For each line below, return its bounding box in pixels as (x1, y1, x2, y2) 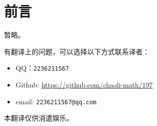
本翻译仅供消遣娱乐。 (4, 113, 73, 123)
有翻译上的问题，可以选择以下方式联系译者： (4, 46, 150, 56)
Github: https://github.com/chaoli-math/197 (15, 79, 153, 89)
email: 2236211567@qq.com (15, 96, 97, 106)
